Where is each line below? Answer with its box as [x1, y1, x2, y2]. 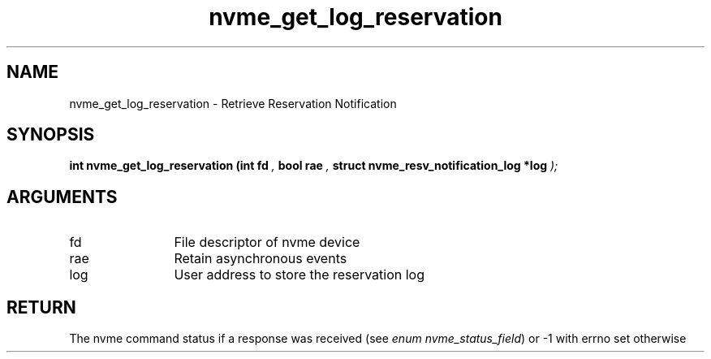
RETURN [6, 296, 76, 318]
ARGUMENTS [6, 186, 118, 207]
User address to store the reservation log [174, 266, 424, 283]
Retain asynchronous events [174, 250, 347, 267]
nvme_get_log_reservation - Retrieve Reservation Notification [69, 96, 397, 110]
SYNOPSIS [6, 124, 95, 145]
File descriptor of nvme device [174, 234, 360, 251]
